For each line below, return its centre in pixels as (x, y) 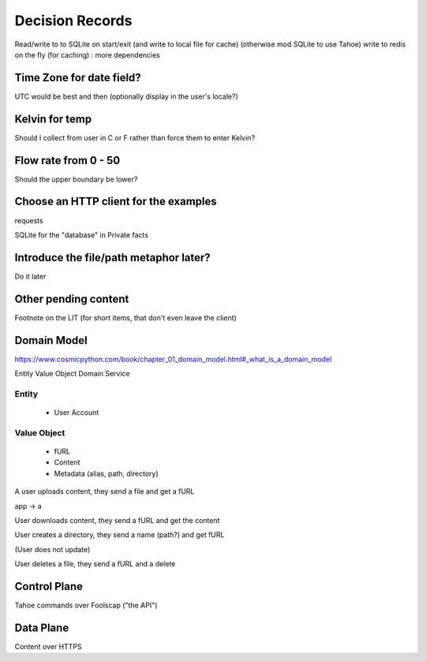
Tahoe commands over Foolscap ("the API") (86, 605)
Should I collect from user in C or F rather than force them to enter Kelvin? (135, 137)
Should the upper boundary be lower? (76, 179)
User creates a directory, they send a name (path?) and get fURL (120, 535)
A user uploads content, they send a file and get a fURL (105, 491)
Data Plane (42, 627)
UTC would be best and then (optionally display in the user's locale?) (126, 96)
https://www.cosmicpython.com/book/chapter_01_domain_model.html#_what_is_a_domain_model (173, 359)
